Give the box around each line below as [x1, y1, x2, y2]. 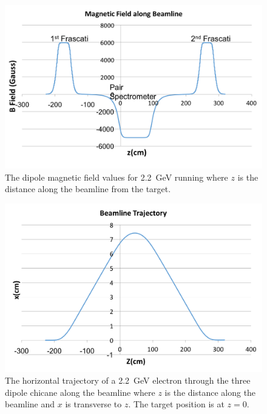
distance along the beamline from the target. [5, 182, 171, 195]
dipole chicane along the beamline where [5, 386, 155, 398]
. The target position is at [128, 398, 225, 410]
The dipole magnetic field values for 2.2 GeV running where [5, 170, 228, 183]
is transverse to [65, 398, 122, 410]
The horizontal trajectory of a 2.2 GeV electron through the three [5, 374, 251, 387]
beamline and [5, 398, 55, 410]
